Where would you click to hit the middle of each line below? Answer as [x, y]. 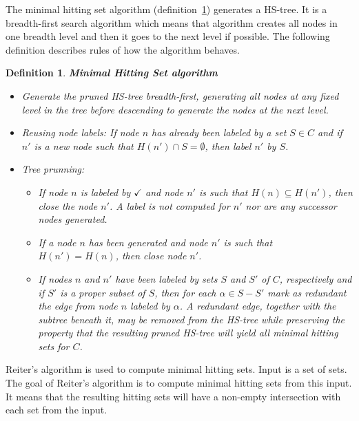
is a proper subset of [103, 292]
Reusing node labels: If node [80, 132]
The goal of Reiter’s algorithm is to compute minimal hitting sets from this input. [179, 383]
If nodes [55, 278]
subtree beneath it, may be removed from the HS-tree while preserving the [192, 319]
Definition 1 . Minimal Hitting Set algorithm [112, 73]
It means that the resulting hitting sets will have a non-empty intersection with [173, 396]
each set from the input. [57, 410]
